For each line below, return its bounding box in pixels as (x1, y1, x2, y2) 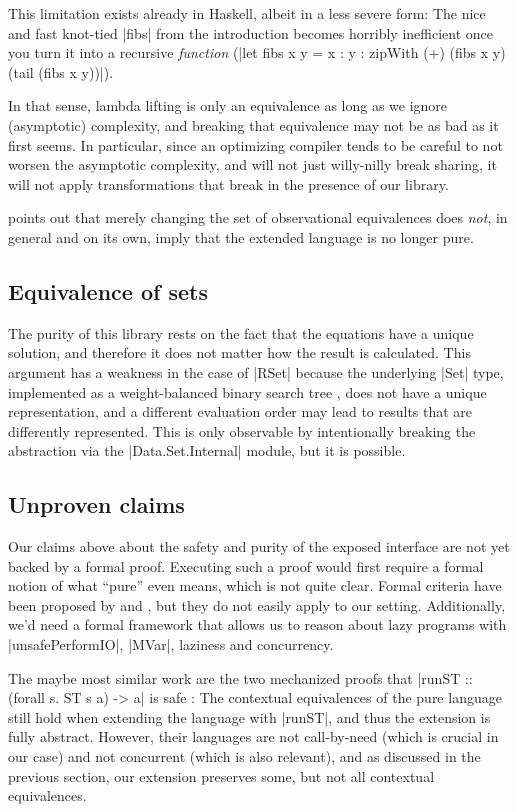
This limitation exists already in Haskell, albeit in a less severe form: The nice (8, 3, 486, 23)
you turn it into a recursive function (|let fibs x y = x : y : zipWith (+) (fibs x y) (8, 42, 506, 63)
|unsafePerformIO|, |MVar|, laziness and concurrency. (8, 634, 334, 655)
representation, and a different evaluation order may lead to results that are (8, 401, 473, 422)
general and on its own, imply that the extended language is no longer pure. (8, 226, 474, 247)
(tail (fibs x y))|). (8, 61, 114, 82)
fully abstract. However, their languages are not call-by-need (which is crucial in (8, 726, 499, 747)
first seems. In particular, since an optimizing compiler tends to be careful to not (8, 134, 503, 155)
